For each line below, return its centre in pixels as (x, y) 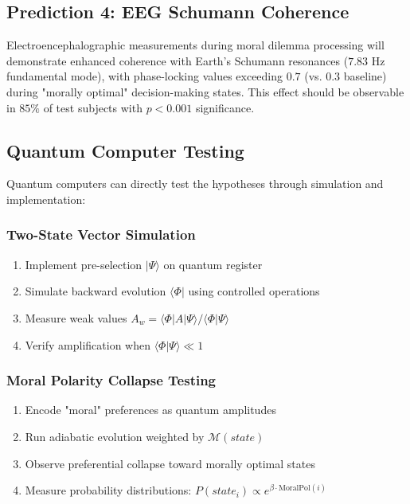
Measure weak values (76, 317)
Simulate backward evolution (96, 291)
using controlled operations (254, 291)
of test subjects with (93, 107)
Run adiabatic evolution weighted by (115, 436)
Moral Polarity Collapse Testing (111, 380)
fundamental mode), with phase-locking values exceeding (145, 76)
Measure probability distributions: (108, 490)
